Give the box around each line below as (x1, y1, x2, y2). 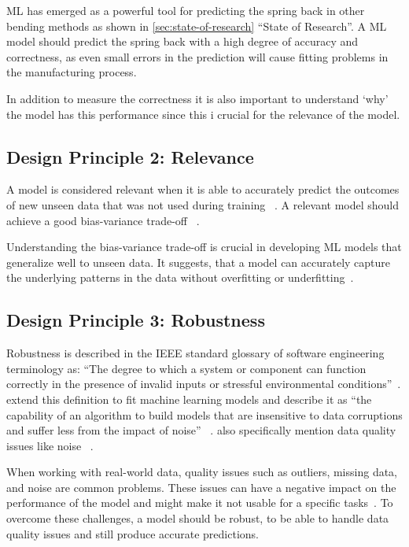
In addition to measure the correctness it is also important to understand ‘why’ (6, 90, 389, 106)
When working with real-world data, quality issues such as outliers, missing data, (6, 464, 397, 480)
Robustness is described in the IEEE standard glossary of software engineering (6, 345, 385, 361)
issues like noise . (6, 437, 94, 453)
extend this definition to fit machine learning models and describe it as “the (6, 390, 372, 407)
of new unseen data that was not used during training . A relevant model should (6, 196, 400, 213)
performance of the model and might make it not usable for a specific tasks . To (6, 494, 393, 511)
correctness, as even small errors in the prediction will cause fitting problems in (6, 48, 389, 65)
